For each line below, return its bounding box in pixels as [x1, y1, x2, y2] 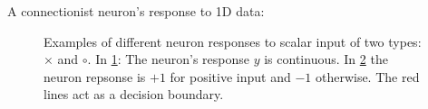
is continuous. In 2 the [264, 50, 388, 68]
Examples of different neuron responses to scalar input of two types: [44, 32, 422, 50]
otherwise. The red [315, 67, 420, 86]
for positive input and [170, 67, 291, 86]
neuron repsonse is [44, 67, 146, 86]
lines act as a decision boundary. [44, 85, 224, 104]
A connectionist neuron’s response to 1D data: [7, 2, 265, 20]
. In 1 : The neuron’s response [87, 50, 250, 68]
